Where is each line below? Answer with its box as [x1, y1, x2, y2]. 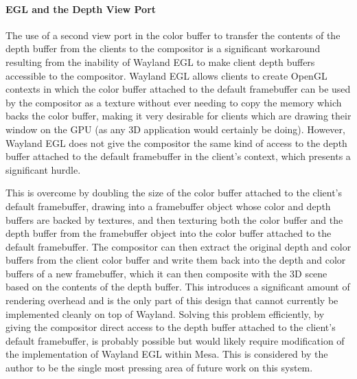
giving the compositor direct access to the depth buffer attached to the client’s [5, 320, 336, 334]
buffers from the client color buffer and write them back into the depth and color [5, 253, 346, 267]
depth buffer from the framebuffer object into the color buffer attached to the [5, 226, 332, 240]
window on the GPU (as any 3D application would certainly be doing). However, [5, 122, 345, 136]
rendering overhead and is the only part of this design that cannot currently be [5, 293, 338, 308]
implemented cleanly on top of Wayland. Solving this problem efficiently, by [5, 306, 325, 321]
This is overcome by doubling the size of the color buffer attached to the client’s [5, 185, 342, 200]
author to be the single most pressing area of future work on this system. [5, 360, 313, 375]
